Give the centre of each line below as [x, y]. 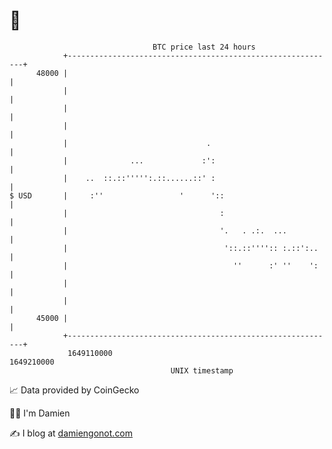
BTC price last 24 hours [204, 47]
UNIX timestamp [202, 370]
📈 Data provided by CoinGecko [74, 390]
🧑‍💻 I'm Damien [40, 413]
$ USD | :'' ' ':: [117, 195]
